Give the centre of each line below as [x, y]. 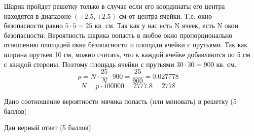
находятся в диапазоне [37, 16]
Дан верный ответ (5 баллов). [49, 127]
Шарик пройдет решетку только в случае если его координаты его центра [114, 6]
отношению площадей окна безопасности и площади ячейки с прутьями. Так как [126, 45]
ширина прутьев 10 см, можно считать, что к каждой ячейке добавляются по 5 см [127, 54]
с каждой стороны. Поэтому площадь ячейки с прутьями [89, 64]
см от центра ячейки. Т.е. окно [165, 16]
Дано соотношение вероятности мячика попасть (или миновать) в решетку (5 [120, 101]
